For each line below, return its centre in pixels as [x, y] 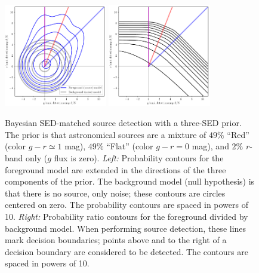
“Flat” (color [130, 146]
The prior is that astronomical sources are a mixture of [106, 134]
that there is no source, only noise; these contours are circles [115, 193]
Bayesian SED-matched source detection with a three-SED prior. [123, 123]
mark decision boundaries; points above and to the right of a [116, 240]
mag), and [210, 146]
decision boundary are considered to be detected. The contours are [127, 251]
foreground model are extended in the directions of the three [115, 169]
